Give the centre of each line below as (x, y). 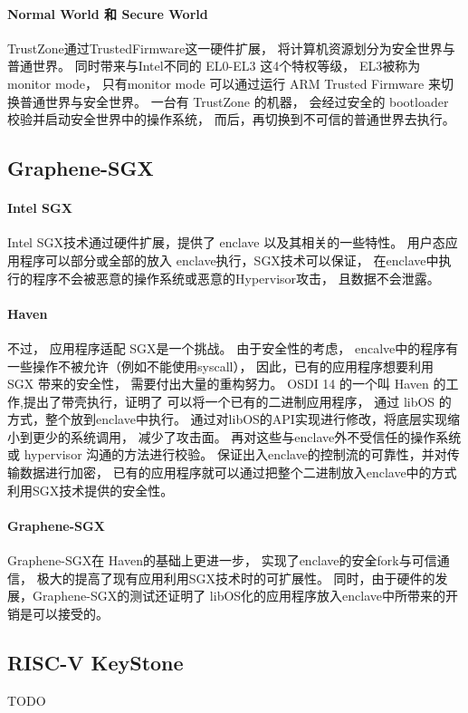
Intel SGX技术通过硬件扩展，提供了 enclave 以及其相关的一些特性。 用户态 (226, 242)
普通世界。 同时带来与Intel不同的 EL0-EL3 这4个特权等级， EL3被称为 (214, 66)
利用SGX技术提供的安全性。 (91, 490)
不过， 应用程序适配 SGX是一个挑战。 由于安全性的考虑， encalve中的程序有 (233, 347)
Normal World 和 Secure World (108, 13)
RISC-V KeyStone (96, 662)
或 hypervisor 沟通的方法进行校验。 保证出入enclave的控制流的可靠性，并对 (227, 454)
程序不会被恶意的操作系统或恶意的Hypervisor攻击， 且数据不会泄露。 (236, 278)
